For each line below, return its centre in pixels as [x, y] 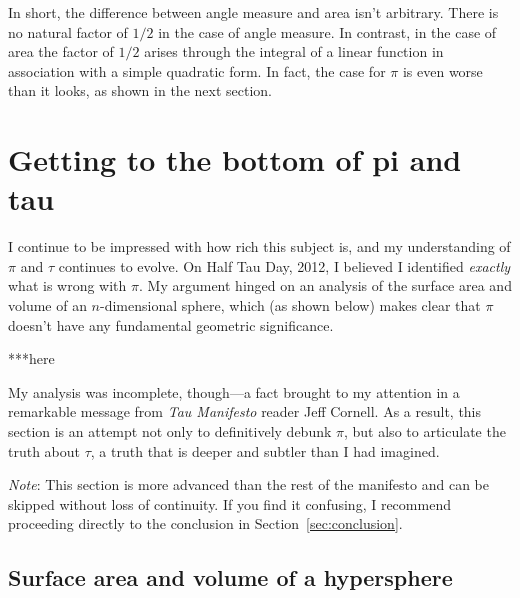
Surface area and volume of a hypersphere [230, 577]
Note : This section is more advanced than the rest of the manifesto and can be [248, 484]
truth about [44, 450]
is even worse [442, 70]
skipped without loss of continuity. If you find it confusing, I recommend [229, 503]
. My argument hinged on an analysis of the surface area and [325, 285]
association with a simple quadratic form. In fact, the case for [197, 70]
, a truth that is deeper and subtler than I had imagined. [265, 450]
